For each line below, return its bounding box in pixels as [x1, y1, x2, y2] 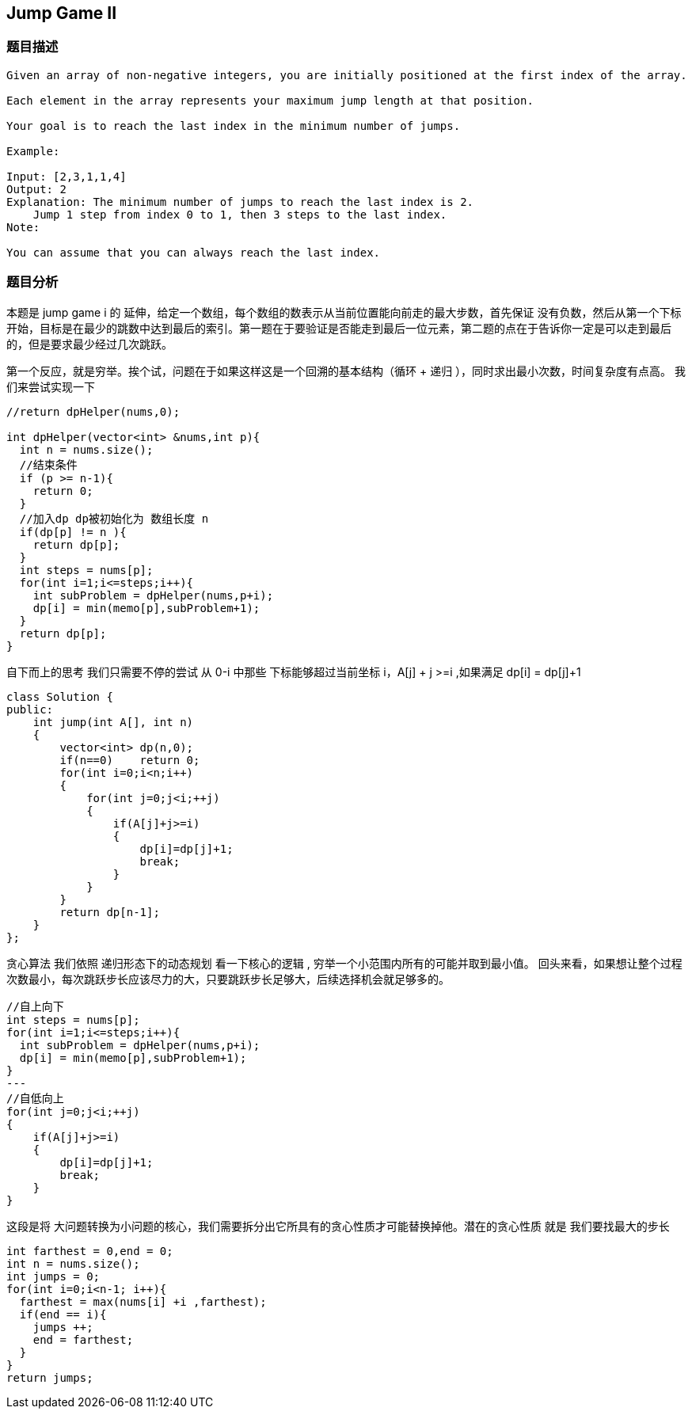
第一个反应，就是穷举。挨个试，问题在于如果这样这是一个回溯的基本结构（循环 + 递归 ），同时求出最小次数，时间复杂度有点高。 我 [6, 363, 686, 378]
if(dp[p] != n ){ [19, 525, 127, 538]
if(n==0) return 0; [59, 753, 200, 766]
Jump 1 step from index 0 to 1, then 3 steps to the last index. [32, 207, 447, 221]
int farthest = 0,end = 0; [6, 1244, 173, 1257]
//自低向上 [6, 1091, 64, 1105]
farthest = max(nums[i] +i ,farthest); [19, 1295, 267, 1308]
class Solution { [6, 690, 113, 703]
